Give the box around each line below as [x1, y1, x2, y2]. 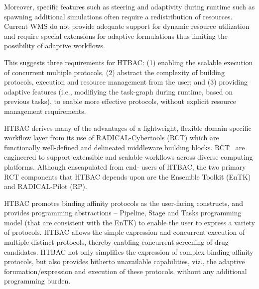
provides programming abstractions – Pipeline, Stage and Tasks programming [4, 207, 242, 218]
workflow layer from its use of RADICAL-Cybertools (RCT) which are [4, 132, 219, 143]
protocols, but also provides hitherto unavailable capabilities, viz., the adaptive [4, 256, 245, 267]
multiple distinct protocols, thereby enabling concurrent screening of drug [4, 237, 229, 247]
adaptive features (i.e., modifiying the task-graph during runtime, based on [4, 86, 233, 96]
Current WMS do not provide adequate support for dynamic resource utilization [4, 21, 250, 31]
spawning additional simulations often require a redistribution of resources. [4, 11, 233, 21]
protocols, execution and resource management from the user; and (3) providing [4, 77, 248, 87]
